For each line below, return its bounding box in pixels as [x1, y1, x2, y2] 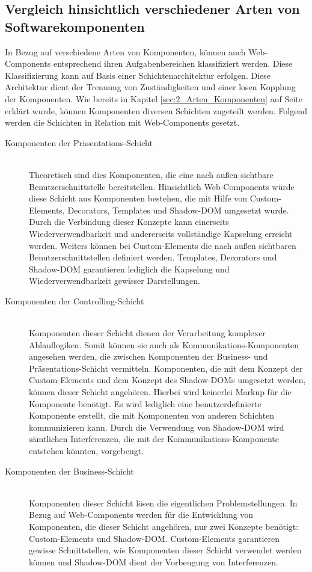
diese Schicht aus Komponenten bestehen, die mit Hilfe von [29, 192, 248, 205]
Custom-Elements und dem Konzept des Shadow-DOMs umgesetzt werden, [29, 374, 306, 386]
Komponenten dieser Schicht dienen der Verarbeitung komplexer [29, 327, 266, 339]
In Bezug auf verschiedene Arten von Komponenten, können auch [5, 45, 246, 58]
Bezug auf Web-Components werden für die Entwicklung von [29, 508, 254, 521]
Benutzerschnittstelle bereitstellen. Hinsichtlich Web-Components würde [29, 180, 295, 192]
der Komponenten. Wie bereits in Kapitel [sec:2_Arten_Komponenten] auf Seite [5, 92, 302, 105]
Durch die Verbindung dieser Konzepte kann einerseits [29, 215, 229, 228]
